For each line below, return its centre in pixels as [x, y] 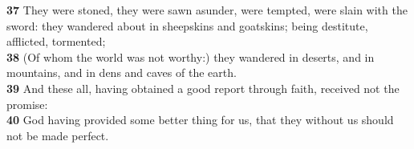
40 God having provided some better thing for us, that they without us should [200, 120]
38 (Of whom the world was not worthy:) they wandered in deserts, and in [191, 56]
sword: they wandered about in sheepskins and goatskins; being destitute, [187, 25]
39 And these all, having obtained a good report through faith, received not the [203, 88]
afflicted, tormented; [56, 41]
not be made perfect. [58, 135]
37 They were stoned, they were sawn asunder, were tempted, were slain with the [207, 10]
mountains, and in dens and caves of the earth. [122, 72]
